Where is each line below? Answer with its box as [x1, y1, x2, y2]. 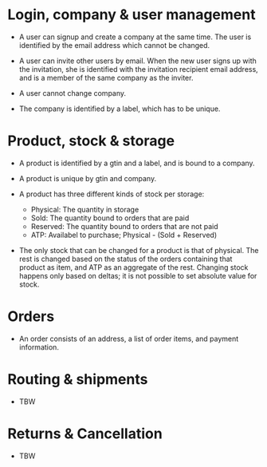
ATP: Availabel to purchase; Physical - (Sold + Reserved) [30, 230, 217, 239]
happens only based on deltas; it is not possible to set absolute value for [18, 271, 257, 280]
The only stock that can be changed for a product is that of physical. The [18, 245, 259, 255]
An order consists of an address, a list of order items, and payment [18, 334, 239, 343]
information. [18, 342, 59, 352]
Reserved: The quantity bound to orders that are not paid [30, 221, 218, 231]
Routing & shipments [7, 370, 148, 388]
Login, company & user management [7, 6, 256, 24]
